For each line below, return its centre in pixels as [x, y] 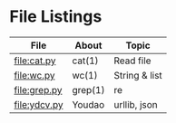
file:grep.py [38, 90]
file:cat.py [35, 61]
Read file [132, 61]
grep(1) [88, 90]
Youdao [88, 104]
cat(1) [85, 61]
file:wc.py [35, 75]
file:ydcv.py [39, 104]
